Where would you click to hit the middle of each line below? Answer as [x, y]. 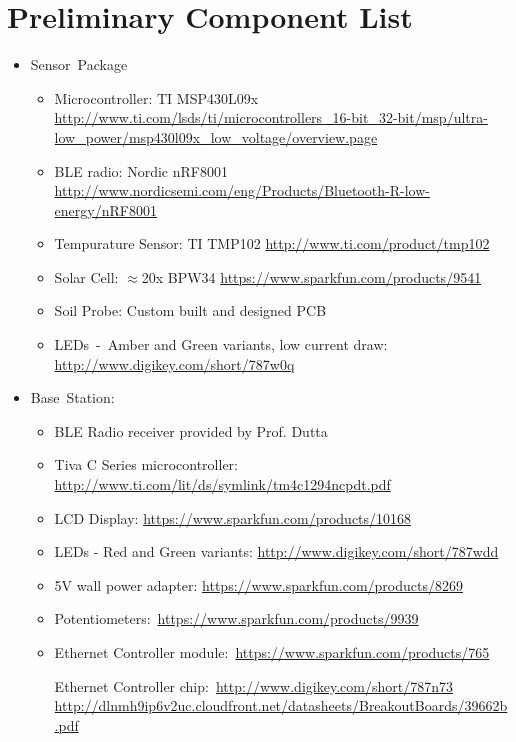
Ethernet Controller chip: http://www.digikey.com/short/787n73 [253, 685]
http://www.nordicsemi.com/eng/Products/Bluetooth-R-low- [242, 190]
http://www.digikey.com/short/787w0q [174, 363]
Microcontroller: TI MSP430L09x [156, 97]
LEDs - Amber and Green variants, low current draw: [221, 344]
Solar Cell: [86, 276]
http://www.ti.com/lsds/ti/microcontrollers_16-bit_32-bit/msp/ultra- [271, 117]
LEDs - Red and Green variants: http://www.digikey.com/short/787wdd [276, 551]
